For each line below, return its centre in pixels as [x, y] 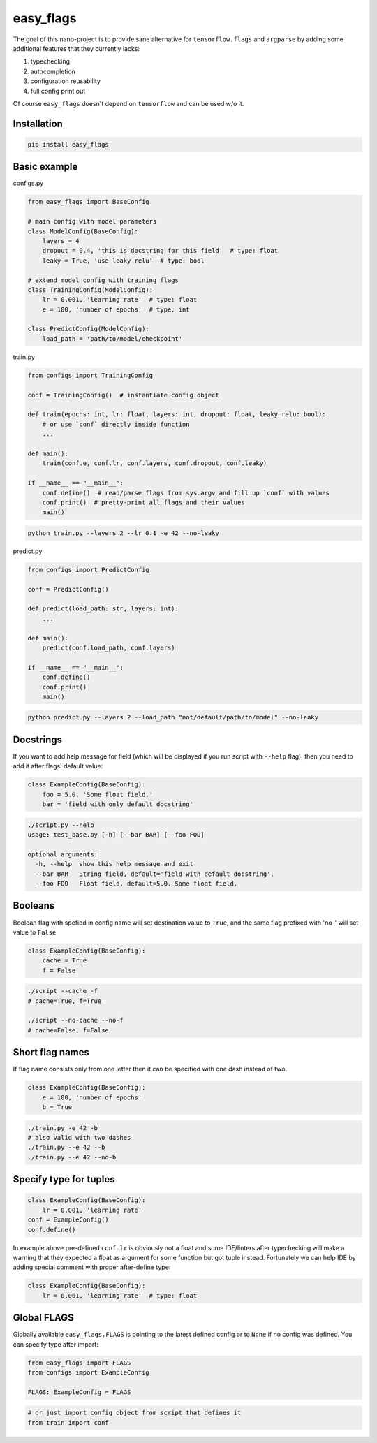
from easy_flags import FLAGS [79, 1363]
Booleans [34, 906]
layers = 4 [61, 241]
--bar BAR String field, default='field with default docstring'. [155, 874]
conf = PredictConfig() [68, 589]
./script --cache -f [62, 991]
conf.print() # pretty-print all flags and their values [143, 502]
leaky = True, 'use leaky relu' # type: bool [124, 261]
